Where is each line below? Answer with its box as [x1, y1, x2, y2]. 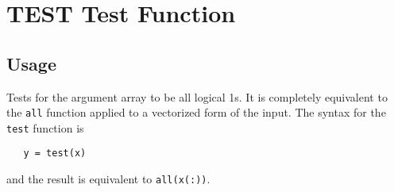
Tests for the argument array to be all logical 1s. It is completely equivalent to [6, 88, 388, 105]
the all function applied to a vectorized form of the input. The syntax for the [6, 104, 386, 121]
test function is [6, 119, 84, 136]
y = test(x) [23, 148, 87, 159]
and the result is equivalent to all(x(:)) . [6, 171, 211, 187]
